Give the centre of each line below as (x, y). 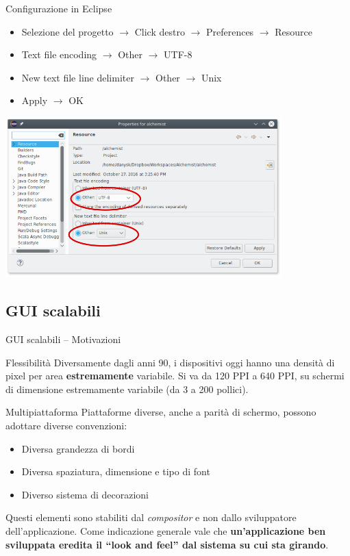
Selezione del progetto (67, 31)
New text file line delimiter (78, 77)
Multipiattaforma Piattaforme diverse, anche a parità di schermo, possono (161, 412)
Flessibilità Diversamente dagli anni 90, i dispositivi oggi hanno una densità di (170, 362)
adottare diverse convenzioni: (66, 426)
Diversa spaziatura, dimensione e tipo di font (116, 471)
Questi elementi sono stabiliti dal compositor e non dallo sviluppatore (151, 517)
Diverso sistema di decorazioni (85, 494)
